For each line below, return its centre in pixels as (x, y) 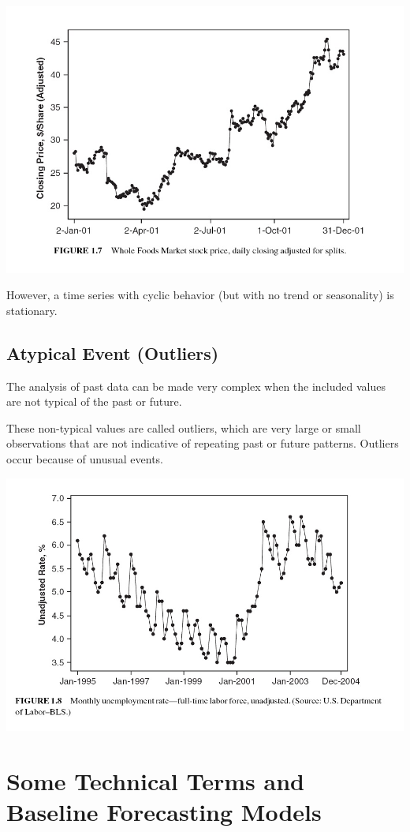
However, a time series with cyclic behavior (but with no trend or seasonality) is (200, 295)
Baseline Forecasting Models (164, 812)
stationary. (32, 310)
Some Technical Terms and (155, 780)
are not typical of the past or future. (94, 401)
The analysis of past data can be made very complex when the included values (196, 386)
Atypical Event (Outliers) (113, 352)
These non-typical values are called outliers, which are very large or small (184, 427)
